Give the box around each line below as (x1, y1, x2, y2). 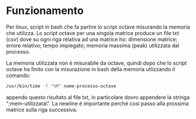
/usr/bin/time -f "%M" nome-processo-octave (6, 83, 116, 89)
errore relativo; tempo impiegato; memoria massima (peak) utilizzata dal (6, 42, 180, 49)
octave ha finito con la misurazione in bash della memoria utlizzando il (6, 65, 176, 72)
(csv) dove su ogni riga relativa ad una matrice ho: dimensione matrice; (6, 36, 178, 43)
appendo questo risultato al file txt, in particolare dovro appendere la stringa (6, 93, 190, 100)
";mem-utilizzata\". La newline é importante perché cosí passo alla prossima (6, 100, 189, 107)
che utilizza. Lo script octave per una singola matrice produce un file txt (6, 29, 180, 36)
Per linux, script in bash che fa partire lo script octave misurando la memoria (6, 23, 190, 30)
